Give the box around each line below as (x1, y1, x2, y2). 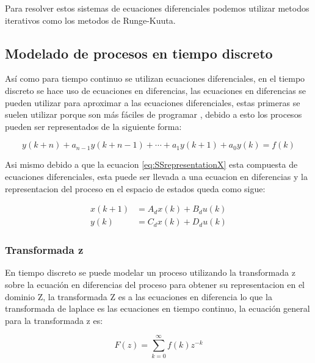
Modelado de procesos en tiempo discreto (5, 43, 273, 62)
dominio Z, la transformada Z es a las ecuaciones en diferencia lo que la (5, 290, 272, 303)
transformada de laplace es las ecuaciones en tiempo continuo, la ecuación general (5, 302, 310, 315)
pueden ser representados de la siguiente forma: (5, 120, 182, 132)
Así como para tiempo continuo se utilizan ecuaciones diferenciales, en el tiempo (5, 72, 305, 85)
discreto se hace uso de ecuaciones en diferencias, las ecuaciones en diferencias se (5, 84, 306, 96)
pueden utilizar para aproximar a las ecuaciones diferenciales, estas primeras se (5, 96, 300, 109)
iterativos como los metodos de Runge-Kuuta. (5, 13, 176, 26)
